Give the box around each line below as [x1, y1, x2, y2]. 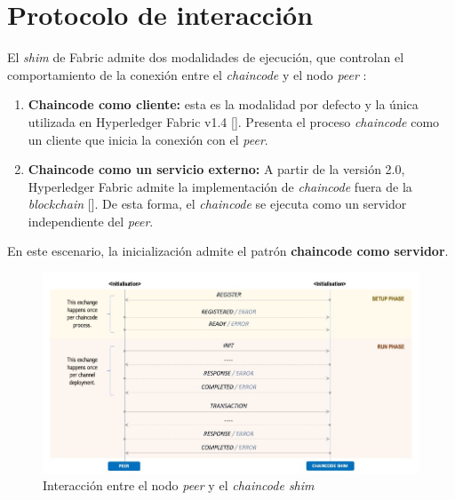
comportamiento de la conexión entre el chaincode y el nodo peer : [7, 65, 367, 83]
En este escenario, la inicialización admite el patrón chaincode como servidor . [7, 242, 449, 260]
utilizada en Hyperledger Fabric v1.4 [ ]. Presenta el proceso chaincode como [28, 112, 440, 131]
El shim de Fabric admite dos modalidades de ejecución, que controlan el [7, 48, 404, 67]
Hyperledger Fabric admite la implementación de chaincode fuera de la [28, 177, 412, 195]
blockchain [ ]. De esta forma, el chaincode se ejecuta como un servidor [28, 194, 407, 213]
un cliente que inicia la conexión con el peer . [28, 130, 268, 148]
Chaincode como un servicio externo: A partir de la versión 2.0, [28, 160, 405, 179]
